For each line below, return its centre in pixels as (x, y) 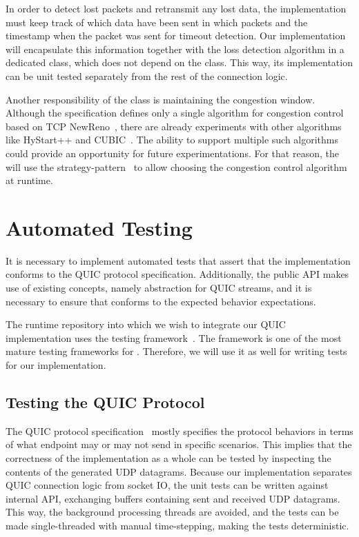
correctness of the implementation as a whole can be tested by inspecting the (168, 457)
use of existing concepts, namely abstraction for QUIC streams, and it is (159, 288)
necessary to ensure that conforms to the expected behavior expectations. (161, 301)
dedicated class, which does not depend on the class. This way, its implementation (179, 62)
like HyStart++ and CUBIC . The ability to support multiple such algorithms (172, 140)
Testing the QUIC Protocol (105, 402)
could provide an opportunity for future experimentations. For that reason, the (172, 153)
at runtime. (29, 180)
